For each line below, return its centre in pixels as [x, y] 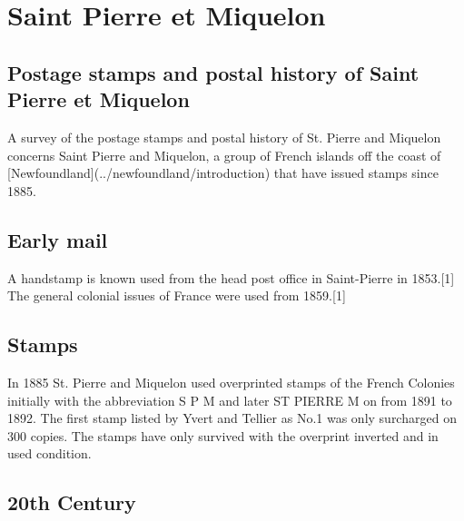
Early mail [58, 239]
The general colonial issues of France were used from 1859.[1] [177, 295]
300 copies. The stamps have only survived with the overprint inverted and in [223, 435]
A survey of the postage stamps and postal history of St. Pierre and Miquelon [224, 137]
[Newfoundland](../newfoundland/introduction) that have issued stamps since [223, 173]
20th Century [72, 502]
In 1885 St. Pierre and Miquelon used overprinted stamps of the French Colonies [231, 382]
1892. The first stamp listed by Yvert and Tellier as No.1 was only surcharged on [232, 418]
